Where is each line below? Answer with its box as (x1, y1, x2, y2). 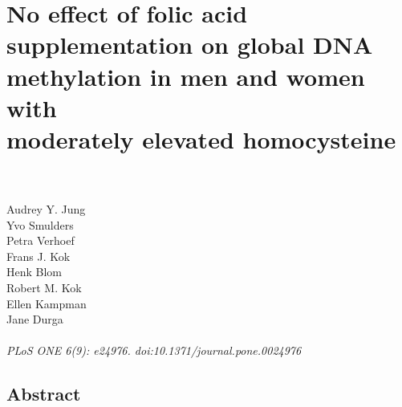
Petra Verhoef (6, 232, 75, 249)
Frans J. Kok (6, 247, 71, 264)
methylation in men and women (6, 59, 365, 92)
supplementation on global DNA (6, 28, 373, 61)
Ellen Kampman (6, 295, 87, 311)
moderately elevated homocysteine (6, 122, 396, 155)
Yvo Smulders (6, 216, 74, 233)
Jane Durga (6, 311, 63, 328)
